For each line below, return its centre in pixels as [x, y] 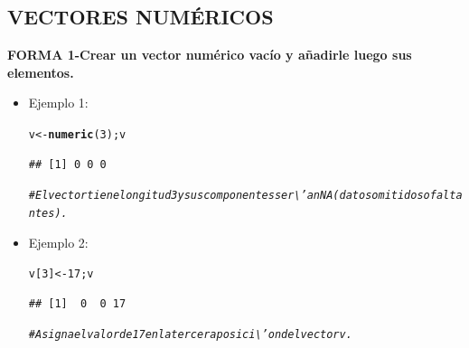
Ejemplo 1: [58, 103]
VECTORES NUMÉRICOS [141, 17]
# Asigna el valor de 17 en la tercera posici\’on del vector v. [190, 335]
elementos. [41, 72]
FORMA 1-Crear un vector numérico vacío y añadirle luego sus [210, 55]
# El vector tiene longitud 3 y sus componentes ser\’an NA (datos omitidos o [229, 196]
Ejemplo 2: [58, 242]
